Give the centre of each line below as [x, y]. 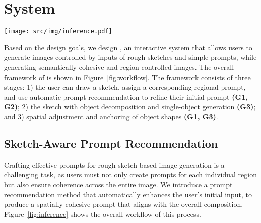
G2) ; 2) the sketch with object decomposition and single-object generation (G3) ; [130, 106]
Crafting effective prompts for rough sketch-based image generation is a [114, 164]
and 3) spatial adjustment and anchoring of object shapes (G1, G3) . [111, 116]
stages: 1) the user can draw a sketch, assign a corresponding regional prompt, [125, 87]
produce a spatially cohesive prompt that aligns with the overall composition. [124, 204]
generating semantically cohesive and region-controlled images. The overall [119, 67]
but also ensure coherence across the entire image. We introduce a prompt [118, 184]
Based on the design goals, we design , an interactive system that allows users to [128, 47]
